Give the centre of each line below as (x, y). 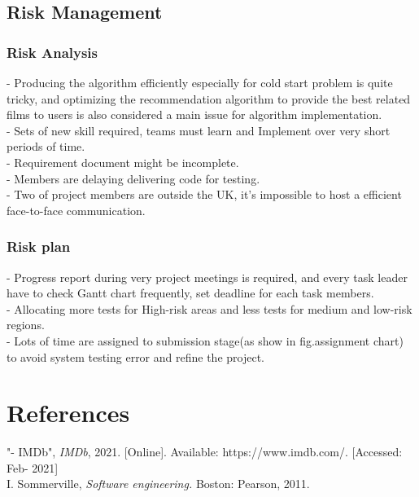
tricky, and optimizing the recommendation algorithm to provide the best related (209, 98)
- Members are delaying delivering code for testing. (133, 178)
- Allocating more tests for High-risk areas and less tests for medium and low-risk (209, 308)
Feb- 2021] (33, 467)
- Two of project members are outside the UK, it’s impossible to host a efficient (204, 194)
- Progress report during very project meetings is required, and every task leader (207, 277)
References (68, 413)
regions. (26, 325)
